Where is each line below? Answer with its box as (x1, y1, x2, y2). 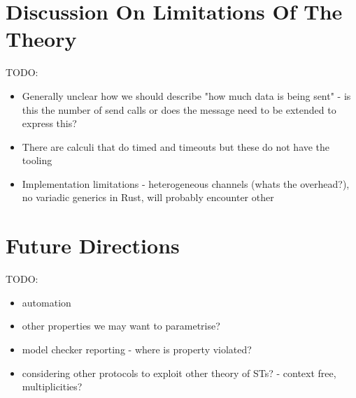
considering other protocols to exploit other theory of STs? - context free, (22, 365, 336, 380)
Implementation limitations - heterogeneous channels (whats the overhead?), (22, 176, 350, 191)
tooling (22, 153, 52, 168)
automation (22, 295, 71, 309)
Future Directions (6, 231, 180, 260)
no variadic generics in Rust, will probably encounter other (22, 190, 274, 205)
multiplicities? (22, 379, 83, 394)
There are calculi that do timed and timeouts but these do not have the (22, 139, 330, 154)
